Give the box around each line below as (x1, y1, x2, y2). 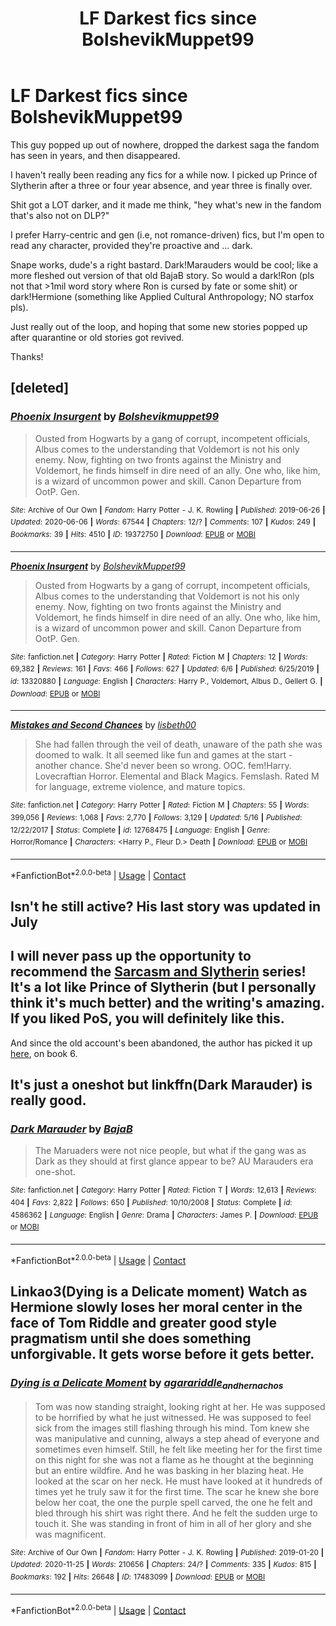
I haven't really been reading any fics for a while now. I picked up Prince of (10, 168, 318, 181)
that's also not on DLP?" (10, 209, 110, 221)
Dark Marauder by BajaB (10, 1122, 133, 1136)
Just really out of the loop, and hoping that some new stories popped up (10, 320, 308, 332)
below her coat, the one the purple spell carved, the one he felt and (34, 1496, 313, 1508)
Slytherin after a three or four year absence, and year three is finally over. (10, 179, 313, 191)
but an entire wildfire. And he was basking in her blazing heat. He (34, 1464, 305, 1476)
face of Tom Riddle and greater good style (10, 1315, 277, 1332)
